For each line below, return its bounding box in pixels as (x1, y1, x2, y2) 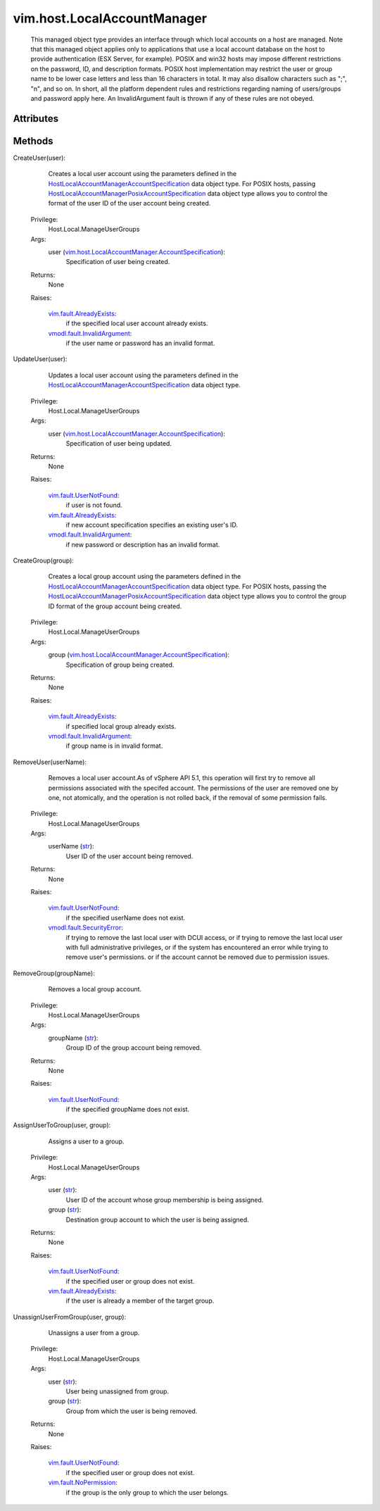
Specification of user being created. (65, 258, 170, 266)
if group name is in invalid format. (65, 741, 163, 750)
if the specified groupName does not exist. (65, 1105, 190, 1114)
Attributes (13, 113, 59, 125)
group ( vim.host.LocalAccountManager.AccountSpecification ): (48, 651, 230, 659)
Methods (13, 134, 53, 147)
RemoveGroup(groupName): (13, 969, 95, 977)
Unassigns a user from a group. (48, 1329, 140, 1337)
